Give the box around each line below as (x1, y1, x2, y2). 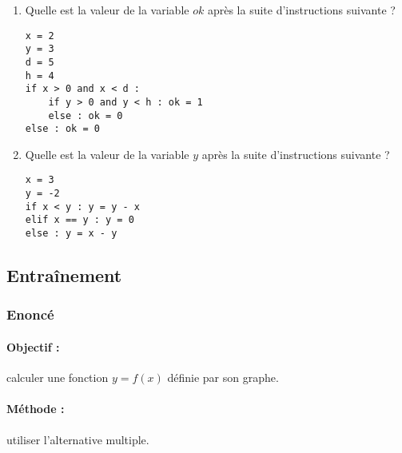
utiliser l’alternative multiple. (6, 431, 149, 447)
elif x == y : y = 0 (25, 214, 134, 226)
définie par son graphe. (167, 369, 279, 386)
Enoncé (6, 304, 54, 324)
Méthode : (6, 400, 65, 417)
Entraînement (6, 263, 122, 288)
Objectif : (6, 338, 60, 355)
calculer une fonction (6, 369, 109, 386)
